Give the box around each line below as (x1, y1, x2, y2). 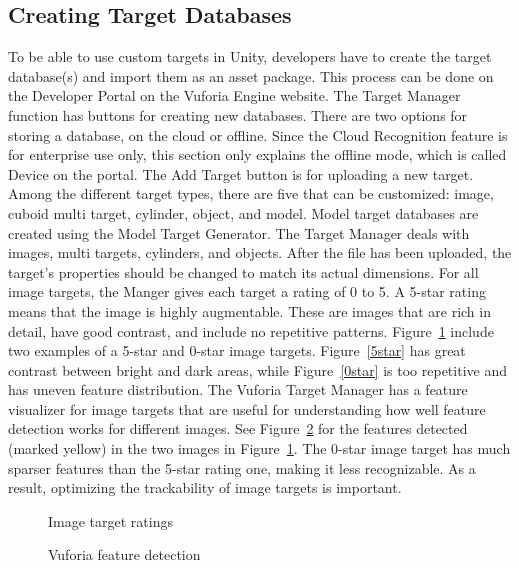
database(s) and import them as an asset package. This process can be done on (8, 65, 494, 86)
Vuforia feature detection (48, 544, 201, 565)
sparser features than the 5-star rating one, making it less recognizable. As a (8, 457, 476, 478)
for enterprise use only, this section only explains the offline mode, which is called (8, 144, 507, 165)
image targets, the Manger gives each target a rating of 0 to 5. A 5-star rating (8, 281, 486, 302)
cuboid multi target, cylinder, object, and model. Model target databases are (8, 202, 479, 223)
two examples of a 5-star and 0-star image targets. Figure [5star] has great (8, 340, 466, 361)
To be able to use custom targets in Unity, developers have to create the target (8, 46, 492, 67)
